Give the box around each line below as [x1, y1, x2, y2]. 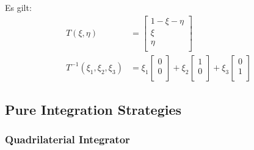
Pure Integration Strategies [5, 100, 182, 119]
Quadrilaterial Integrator [5, 132, 130, 147]
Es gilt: [5, 1, 32, 13]
